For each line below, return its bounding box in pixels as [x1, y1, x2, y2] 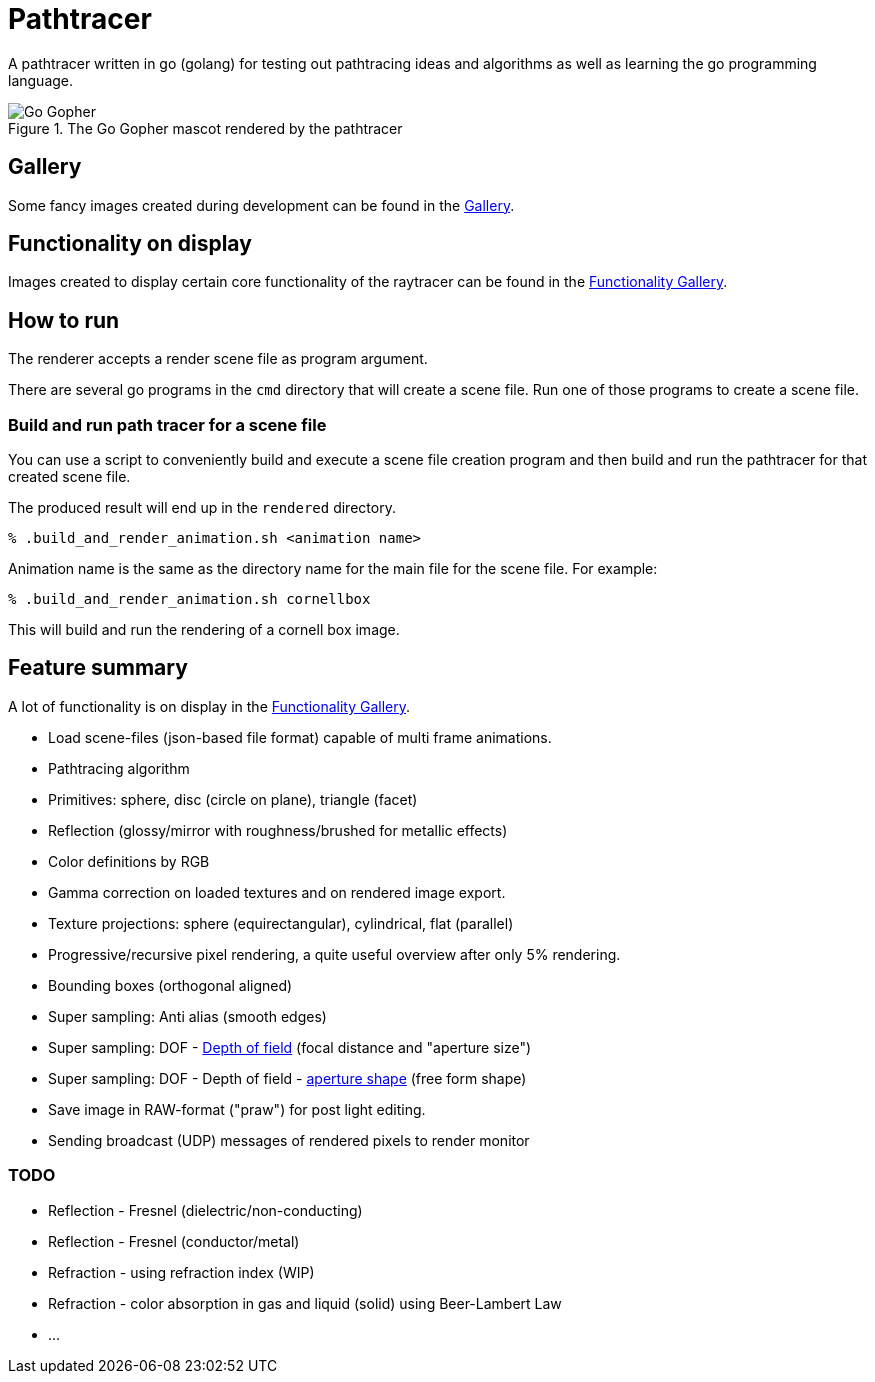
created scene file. [8, 468, 131, 486]
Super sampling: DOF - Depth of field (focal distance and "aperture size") [48, 1038, 532, 1056]
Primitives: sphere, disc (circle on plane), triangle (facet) [48, 790, 418, 808]
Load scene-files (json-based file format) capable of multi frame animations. [48, 728, 552, 746]
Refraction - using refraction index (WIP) [48, 1263, 315, 1281]
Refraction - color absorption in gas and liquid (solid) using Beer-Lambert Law [48, 1294, 562, 1312]
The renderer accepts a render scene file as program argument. [8, 350, 428, 368]
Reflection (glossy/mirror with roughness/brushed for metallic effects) [48, 821, 508, 839]
